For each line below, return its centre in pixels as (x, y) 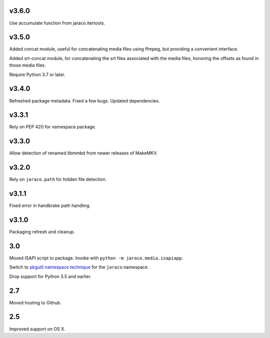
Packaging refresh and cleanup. (42, 232)
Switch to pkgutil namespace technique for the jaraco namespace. (79, 267)
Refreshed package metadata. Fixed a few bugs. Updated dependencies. (84, 100)
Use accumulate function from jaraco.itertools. (57, 23)
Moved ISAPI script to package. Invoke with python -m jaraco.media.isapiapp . (96, 258)
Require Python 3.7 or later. (37, 74)
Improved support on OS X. (37, 329)
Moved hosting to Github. (35, 302)
